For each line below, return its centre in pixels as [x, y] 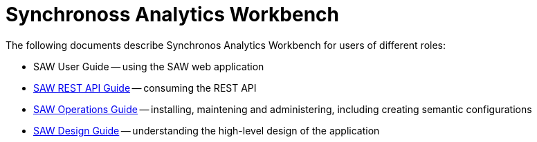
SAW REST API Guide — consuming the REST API [145, 88]
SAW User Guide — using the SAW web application [149, 66]
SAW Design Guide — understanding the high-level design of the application [207, 130]
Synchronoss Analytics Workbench [173, 14]
